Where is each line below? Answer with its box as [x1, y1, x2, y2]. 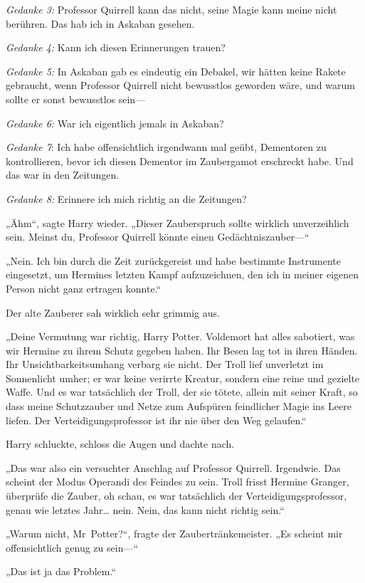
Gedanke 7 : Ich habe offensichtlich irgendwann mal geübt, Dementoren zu [6, 140, 327, 154]
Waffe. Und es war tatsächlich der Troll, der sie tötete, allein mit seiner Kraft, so [6, 384, 358, 399]
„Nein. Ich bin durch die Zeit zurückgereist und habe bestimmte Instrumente [6, 253, 341, 268]
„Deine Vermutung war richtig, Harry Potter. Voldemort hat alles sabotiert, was [6, 329, 355, 344]
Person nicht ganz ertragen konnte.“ [6, 280, 162, 295]
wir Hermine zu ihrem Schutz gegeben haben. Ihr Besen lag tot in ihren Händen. [6, 342, 358, 357]
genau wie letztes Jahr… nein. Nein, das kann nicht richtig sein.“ [6, 502, 285, 517]
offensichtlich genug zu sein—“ [6, 540, 139, 555]
